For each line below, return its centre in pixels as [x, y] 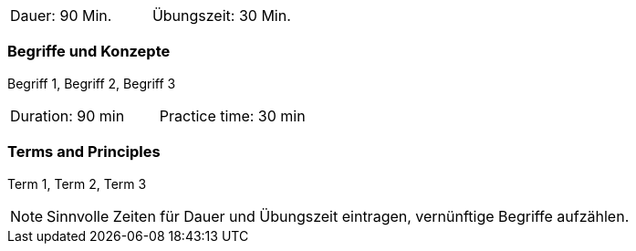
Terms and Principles [84, 152]
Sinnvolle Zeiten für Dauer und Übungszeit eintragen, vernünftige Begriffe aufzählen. [338, 216]
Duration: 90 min [68, 115]
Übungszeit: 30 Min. [221, 16]
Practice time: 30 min [232, 115]
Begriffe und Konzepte [89, 52]
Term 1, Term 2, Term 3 [77, 183]
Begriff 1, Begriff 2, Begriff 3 [92, 83]
